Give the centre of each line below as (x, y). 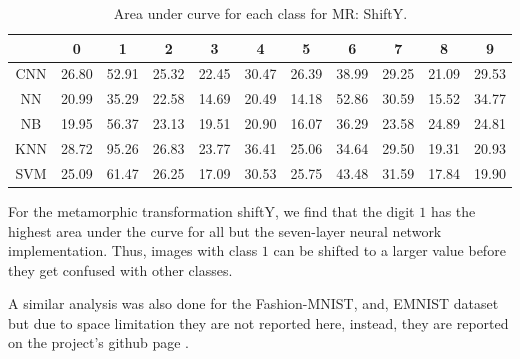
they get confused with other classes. (120, 269)
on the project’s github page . (98, 342)
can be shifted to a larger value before (389, 250)
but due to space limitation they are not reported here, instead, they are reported (258, 322)
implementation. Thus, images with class (133, 250)
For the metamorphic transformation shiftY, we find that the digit (211, 210)
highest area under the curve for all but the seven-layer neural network (225, 230)
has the (453, 210)
